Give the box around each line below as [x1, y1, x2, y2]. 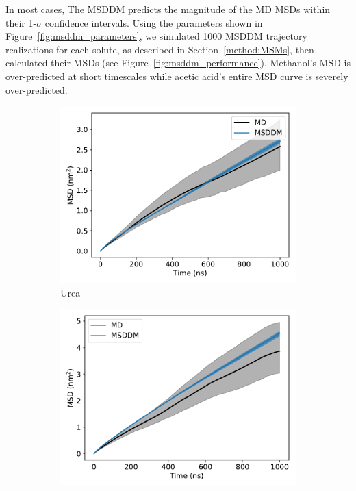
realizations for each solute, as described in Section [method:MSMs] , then [5, 42, 314, 56]
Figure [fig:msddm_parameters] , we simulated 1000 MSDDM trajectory [5, 29, 307, 43]
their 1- [5, 15, 37, 29]
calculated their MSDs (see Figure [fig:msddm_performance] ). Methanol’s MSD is [5, 55, 351, 70]
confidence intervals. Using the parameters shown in [44, 15, 263, 29]
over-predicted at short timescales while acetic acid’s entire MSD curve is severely [5, 68, 348, 83]
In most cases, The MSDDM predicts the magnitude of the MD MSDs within [5, 2, 331, 16]
